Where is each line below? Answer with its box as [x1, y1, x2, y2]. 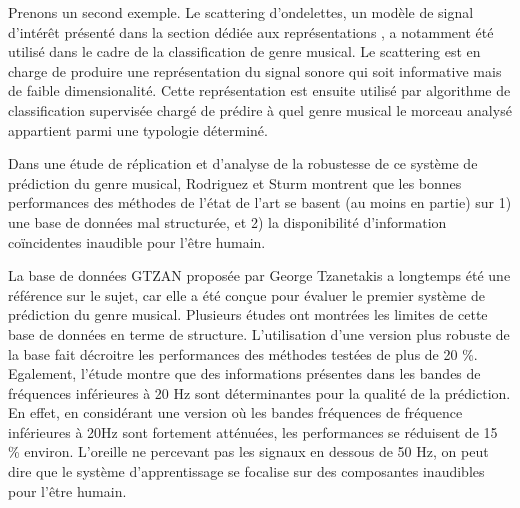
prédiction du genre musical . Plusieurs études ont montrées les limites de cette [8, 304, 488, 325]
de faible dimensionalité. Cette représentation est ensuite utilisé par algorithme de [8, 80, 511, 101]
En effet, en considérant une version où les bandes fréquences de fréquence [8, 402, 463, 423]
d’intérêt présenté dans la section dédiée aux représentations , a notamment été [8, 21, 494, 42]
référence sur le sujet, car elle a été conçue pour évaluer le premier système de [8, 284, 485, 305]
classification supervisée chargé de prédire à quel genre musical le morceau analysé [8, 99, 512, 120]
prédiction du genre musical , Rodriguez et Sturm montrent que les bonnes [8, 172, 462, 193]
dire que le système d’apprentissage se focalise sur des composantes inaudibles [8, 461, 485, 482]
